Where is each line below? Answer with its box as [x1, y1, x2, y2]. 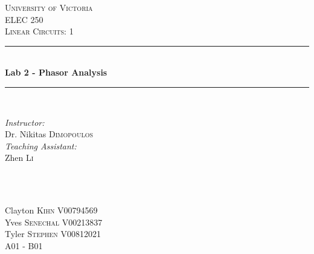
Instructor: [5, 116, 45, 128]
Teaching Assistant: [5, 139, 77, 152]
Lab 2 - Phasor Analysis [5, 66, 107, 79]
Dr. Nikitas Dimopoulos [5, 128, 93, 140]
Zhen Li [5, 151, 34, 164]
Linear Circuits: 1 [5, 25, 74, 37]
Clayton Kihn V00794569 [5, 204, 98, 217]
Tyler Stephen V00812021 [5, 227, 101, 240]
